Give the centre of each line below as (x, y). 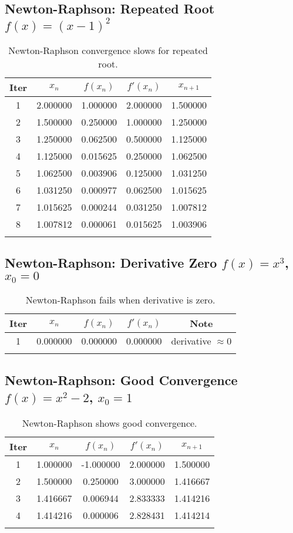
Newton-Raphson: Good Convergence (121, 379)
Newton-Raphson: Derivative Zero (111, 263)
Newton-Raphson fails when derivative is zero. (120, 300)
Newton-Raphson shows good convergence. (110, 423)
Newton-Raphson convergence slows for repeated (108, 50)
